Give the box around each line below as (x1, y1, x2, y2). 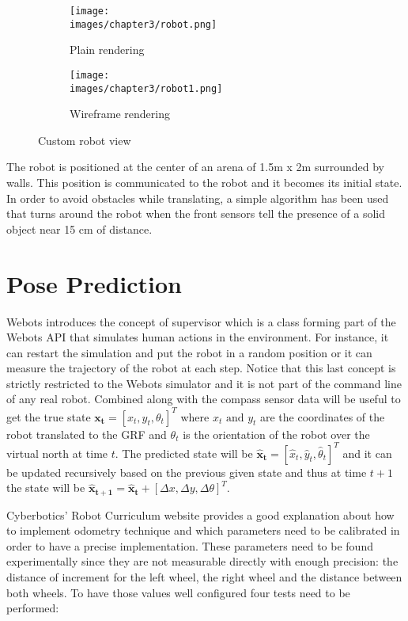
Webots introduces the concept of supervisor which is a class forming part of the (6, 313, 396, 330)
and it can (342, 444, 392, 461)
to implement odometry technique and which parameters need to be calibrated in (6, 522, 400, 539)
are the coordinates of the (259, 408, 385, 425)
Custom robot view (38, 131, 131, 148)
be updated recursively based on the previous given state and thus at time (6, 463, 367, 480)
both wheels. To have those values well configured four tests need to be (6, 584, 350, 600)
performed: (6, 600, 59, 616)
